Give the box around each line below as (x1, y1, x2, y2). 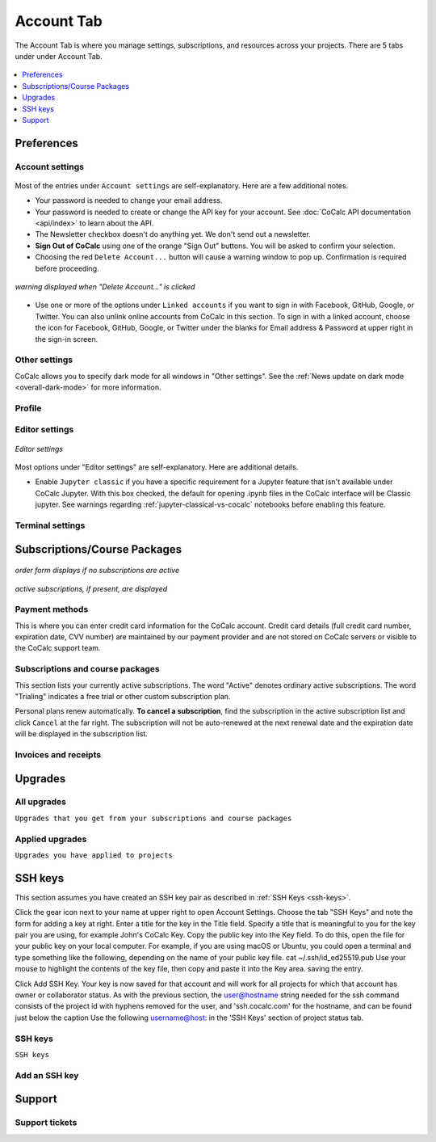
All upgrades (15, 796, 66, 807)
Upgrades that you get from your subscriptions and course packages (15, 813, 292, 823)
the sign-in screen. (35, 334, 99, 343)
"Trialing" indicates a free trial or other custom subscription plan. (15, 691, 231, 701)
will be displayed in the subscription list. (15, 729, 149, 739)
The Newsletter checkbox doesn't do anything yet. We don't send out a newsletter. (35, 230, 311, 239)
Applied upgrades (15, 833, 87, 845)
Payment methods (15, 604, 89, 615)
